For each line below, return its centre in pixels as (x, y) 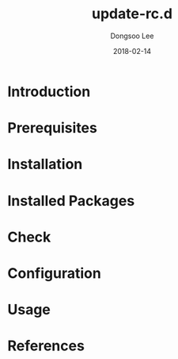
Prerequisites (53, 128)
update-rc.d (132, 14)
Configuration (55, 273)
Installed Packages (71, 201)
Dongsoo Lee (132, 36)
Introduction (49, 91)
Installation (45, 164)
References (46, 346)
